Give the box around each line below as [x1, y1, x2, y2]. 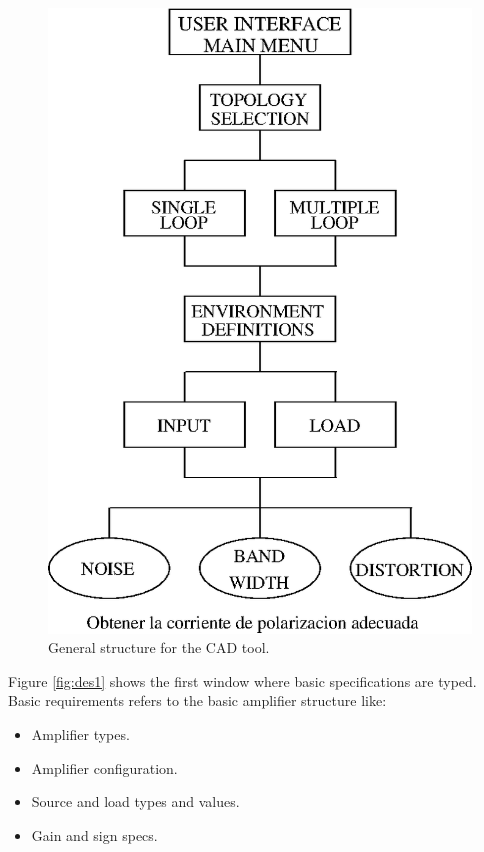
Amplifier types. [31, 723, 130, 744]
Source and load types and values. [31, 791, 240, 812]
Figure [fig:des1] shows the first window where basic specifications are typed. [8, 670, 477, 691]
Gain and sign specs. [31, 824, 158, 845]
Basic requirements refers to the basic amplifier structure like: [8, 690, 387, 711]
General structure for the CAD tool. [48, 637, 270, 658]
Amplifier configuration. [31, 757, 178, 778]
